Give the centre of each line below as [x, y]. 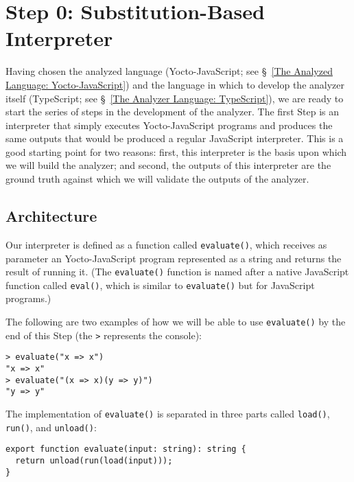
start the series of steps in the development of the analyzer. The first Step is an [172, 112]
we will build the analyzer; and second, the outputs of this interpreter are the [168, 165]
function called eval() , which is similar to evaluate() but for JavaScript [160, 285]
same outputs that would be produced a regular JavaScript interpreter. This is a [175, 138]
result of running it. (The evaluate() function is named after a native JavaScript [177, 272]
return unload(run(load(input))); [94, 460]
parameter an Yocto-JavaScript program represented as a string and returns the [174, 258]
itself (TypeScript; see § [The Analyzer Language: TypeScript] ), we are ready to [175, 98]
